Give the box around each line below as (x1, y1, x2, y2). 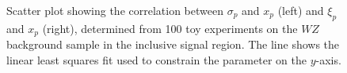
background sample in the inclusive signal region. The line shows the (6, 36, 340, 53)
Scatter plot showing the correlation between (6, 2, 223, 18)
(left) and (277, 2, 324, 18)
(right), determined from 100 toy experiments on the (42, 20, 298, 36)
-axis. (315, 51, 341, 68)
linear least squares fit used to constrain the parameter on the (6, 51, 307, 68)
